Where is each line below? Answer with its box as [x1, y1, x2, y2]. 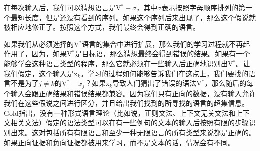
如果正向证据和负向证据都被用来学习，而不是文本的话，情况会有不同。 [4, 137, 235, 147]
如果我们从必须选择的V [4, 38, 79, 49]
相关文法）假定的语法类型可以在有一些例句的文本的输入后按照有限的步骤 [10, 117, 249, 128]
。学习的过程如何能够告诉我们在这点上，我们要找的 [80, 68, 249, 78]
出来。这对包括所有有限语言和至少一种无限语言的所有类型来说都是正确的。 [10, 127, 256, 137]
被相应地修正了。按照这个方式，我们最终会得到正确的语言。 [4, 22, 200, 32]
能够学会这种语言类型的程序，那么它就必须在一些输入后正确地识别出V [4, 58, 233, 68]
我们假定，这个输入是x [4, 68, 78, 78]
